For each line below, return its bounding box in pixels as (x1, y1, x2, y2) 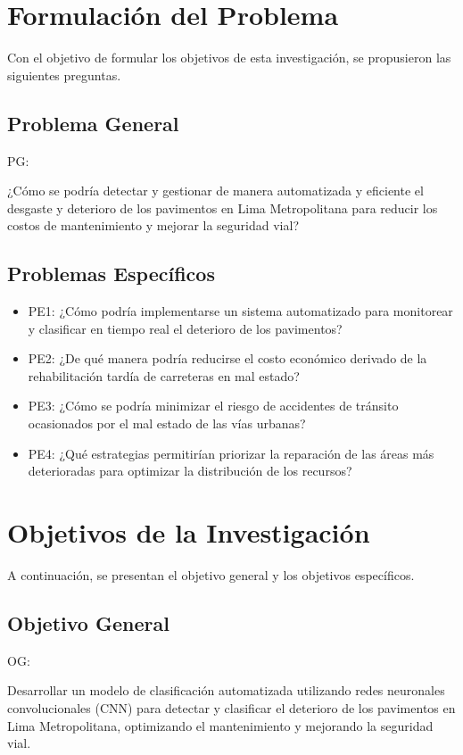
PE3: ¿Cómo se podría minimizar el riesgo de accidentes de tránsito (28, 396, 399, 415)
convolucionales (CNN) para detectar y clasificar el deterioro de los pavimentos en (7, 698, 456, 717)
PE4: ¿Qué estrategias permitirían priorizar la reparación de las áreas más (28, 444, 434, 462)
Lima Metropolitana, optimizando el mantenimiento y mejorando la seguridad (7, 716, 434, 734)
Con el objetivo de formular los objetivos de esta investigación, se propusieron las (7, 48, 451, 67)
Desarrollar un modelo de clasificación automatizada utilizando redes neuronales (7, 681, 445, 700)
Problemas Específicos (7, 260, 215, 287)
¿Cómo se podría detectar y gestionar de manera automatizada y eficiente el (7, 181, 424, 200)
